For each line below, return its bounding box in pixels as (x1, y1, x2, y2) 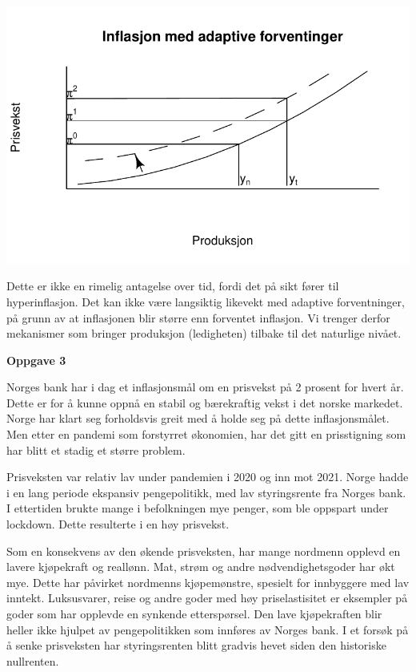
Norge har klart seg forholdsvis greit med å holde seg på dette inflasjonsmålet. (6, 410, 390, 427)
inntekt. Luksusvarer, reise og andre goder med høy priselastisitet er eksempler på (6, 589, 408, 606)
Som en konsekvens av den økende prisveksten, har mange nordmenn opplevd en (6, 542, 401, 559)
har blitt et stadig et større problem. (6, 441, 186, 458)
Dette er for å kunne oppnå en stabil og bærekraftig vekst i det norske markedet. (6, 394, 403, 411)
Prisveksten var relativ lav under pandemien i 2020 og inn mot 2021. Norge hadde (6, 468, 409, 485)
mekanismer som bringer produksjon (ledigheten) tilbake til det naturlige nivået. (6, 325, 402, 342)
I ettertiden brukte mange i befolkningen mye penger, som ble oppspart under (6, 500, 389, 516)
